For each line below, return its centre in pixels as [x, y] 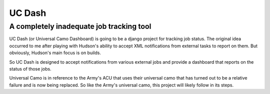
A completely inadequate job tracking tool [80, 26]
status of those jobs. [30, 69]
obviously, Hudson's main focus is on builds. [55, 53]
